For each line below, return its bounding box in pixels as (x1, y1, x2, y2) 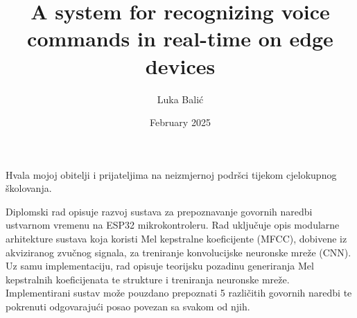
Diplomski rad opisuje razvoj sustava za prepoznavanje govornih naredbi (6, 204, 313, 218)
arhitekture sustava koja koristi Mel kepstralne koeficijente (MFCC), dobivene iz (6, 231, 347, 246)
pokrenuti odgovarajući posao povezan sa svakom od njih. (6, 299, 250, 314)
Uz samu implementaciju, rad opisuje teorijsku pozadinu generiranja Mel (6, 258, 314, 273)
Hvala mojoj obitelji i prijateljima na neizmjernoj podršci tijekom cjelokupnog (6, 167, 337, 182)
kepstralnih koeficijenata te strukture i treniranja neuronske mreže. (6, 272, 290, 286)
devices (145, 51, 216, 80)
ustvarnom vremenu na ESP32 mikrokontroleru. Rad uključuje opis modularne (6, 218, 340, 232)
